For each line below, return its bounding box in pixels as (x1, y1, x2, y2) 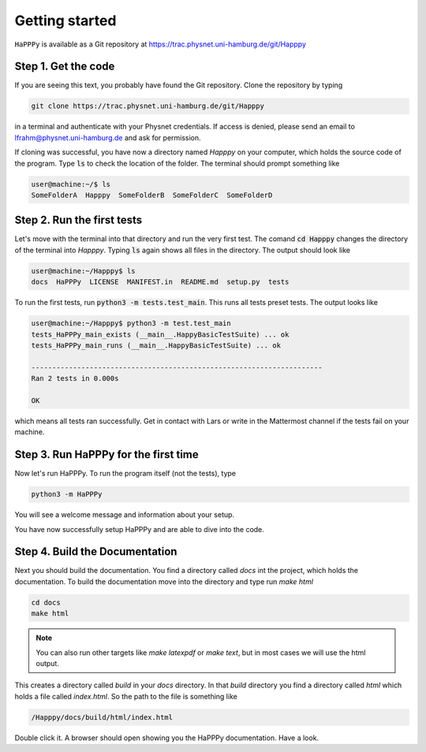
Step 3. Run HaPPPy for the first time (14, 448, 199, 461)
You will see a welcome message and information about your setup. (14, 510, 235, 519)
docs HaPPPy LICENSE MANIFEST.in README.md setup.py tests (31, 277, 290, 287)
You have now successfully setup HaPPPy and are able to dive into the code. (14, 524, 264, 534)
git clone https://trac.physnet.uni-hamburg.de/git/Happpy (31, 102, 264, 110)
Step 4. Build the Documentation (14, 545, 177, 559)
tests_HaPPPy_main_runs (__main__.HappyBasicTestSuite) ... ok (31, 341, 282, 350)
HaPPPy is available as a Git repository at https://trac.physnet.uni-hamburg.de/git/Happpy (14, 39, 307, 49)
